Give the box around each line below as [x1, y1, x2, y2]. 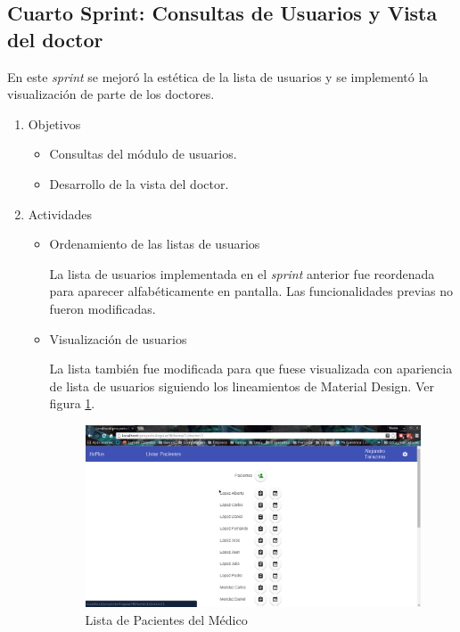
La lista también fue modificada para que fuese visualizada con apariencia [49, 359, 453, 378]
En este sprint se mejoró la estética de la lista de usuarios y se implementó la [7, 67, 429, 86]
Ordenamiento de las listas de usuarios [49, 234, 260, 253]
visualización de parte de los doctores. [7, 85, 215, 103]
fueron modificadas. [49, 299, 156, 317]
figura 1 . [49, 394, 95, 413]
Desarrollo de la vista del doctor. [49, 174, 229, 193]
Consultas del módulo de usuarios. [49, 144, 237, 163]
